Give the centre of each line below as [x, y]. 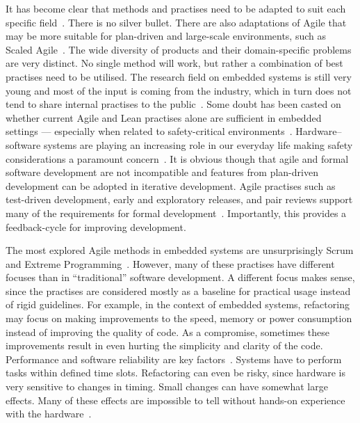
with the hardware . [49, 414]
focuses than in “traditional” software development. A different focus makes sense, [180, 277]
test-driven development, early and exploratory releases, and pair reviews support [179, 199]
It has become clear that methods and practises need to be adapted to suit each [176, 8]
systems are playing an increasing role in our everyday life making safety [198, 144]
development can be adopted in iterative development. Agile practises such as [171, 185]
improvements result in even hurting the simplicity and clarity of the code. [164, 345]
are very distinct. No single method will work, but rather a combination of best [174, 63]
